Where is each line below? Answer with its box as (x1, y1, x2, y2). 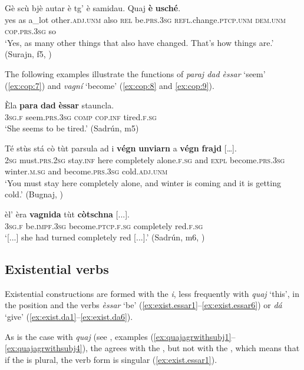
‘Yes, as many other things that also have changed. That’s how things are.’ (5, 36, 274, 48)
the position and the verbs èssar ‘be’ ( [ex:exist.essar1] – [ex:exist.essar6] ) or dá (5, 299, 282, 311)
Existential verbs (5, 260, 109, 278)
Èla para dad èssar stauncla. (5, 99, 114, 111)
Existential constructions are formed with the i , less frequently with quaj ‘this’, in (5, 287, 299, 299)
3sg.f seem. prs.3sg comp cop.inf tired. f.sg (5, 110, 157, 123)
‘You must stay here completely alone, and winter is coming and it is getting (5, 176, 281, 189)
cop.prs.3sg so (5, 25, 56, 37)
